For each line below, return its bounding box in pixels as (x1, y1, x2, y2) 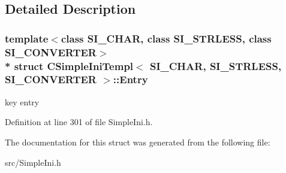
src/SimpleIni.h (5, 156, 61, 168)
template (5, 31, 49, 45)
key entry (5, 95, 40, 108)
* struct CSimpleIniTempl (5, 58, 134, 73)
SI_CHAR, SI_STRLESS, (149, 58, 282, 73)
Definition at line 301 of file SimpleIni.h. (5, 116, 153, 128)
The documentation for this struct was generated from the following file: (5, 135, 270, 148)
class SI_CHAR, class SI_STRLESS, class (61, 31, 272, 45)
